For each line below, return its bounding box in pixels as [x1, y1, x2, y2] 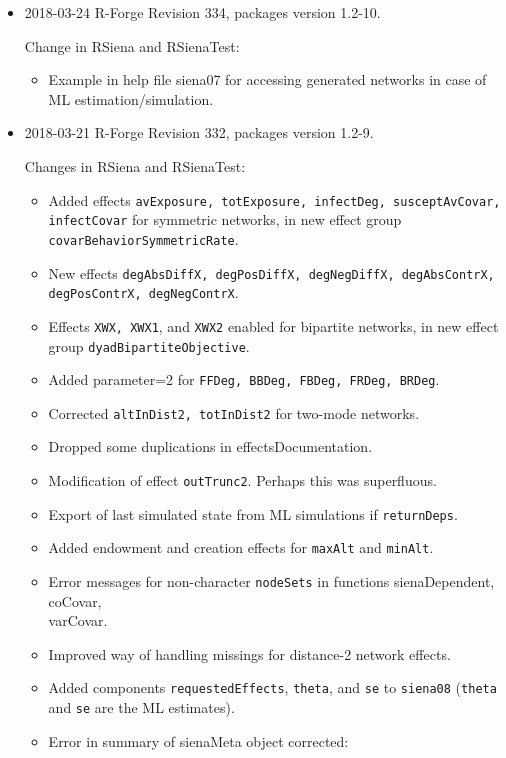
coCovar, [48, 590, 102, 611]
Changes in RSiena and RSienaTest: [24, 155, 246, 176]
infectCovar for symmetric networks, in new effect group [48, 209, 402, 230]
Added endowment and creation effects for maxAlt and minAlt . [48, 537, 434, 558]
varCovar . [48, 610, 108, 631]
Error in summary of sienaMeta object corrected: [48, 730, 349, 751]
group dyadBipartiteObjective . [48, 335, 250, 356]
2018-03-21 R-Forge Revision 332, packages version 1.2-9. [24, 122, 374, 143]
